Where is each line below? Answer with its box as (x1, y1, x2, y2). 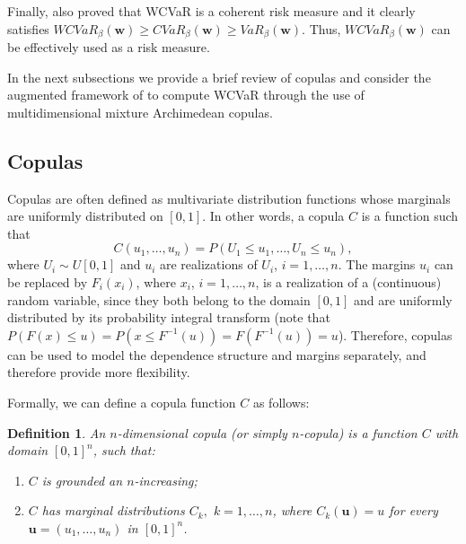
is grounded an (41, 470, 123, 489)
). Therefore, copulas (338, 325, 453, 344)
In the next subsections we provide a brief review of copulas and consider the (7, 67, 431, 86)
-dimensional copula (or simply (117, 423, 287, 442)
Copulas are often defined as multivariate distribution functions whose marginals (7, 189, 451, 207)
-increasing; (134, 470, 198, 489)
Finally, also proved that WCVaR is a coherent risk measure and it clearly (7, 2, 416, 20)
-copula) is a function (299, 423, 418, 442)
